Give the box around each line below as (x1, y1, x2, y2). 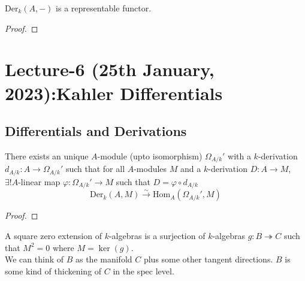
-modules (134, 162, 167, 175)
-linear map (18, 175, 61, 188)
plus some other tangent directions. (143, 253, 273, 265)
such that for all (65, 162, 125, 175)
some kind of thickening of (5, 264, 102, 277)
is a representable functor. (56, 2, 152, 14)
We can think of (5, 253, 64, 265)
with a (228, 149, 251, 162)
